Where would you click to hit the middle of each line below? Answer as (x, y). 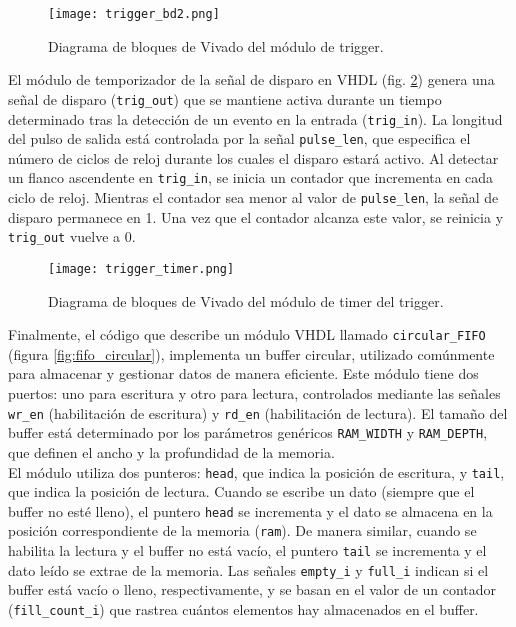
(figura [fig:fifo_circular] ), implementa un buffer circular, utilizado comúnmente (251, 353)
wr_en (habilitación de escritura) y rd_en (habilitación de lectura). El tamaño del (258, 412)
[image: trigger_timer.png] (141, 268)
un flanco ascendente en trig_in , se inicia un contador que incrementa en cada (251, 177)
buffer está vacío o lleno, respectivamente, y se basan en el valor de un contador (252, 589)
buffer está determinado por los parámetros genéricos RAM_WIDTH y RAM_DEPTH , (248, 432)
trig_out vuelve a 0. (72, 236)
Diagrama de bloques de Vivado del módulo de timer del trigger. (246, 300)
